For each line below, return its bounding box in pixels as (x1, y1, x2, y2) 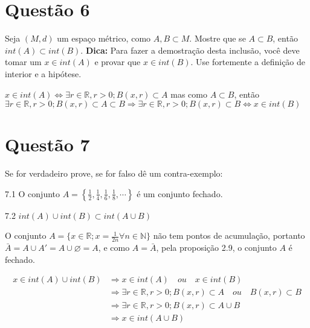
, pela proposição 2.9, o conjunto (156, 241, 277, 254)
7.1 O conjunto (5, 187, 60, 200)
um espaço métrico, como (57, 32, 151, 45)
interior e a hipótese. (5, 67, 82, 80)
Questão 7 (5, 132, 90, 157)
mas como (170, 87, 207, 100)
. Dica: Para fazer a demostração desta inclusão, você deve (80, 43, 300, 56)
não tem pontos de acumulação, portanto (153, 229, 305, 242)
